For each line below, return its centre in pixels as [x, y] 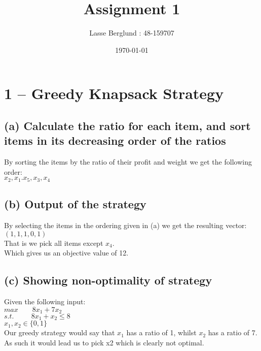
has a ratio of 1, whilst [161, 332]
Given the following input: [45, 301]
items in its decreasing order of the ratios [115, 140]
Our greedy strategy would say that [60, 332]
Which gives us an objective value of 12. [66, 253]
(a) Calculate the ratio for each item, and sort [127, 125]
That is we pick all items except [54, 243]
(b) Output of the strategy [75, 204]
